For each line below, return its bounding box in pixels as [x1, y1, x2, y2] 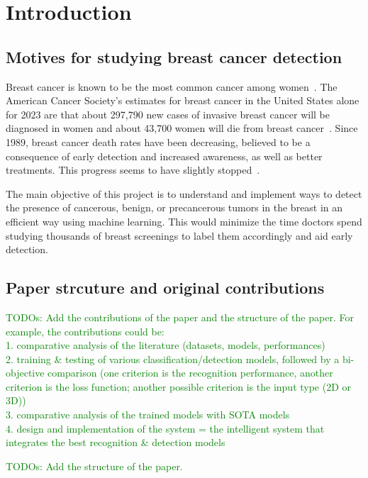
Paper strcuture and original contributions [6, 277, 325, 299]
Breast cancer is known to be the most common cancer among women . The [6, 79, 338, 94]
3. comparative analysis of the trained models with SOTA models [6, 407, 290, 422]
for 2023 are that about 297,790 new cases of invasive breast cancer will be [6, 106, 330, 121]
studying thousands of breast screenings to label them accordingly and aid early [6, 228, 353, 243]
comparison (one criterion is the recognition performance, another [48, 365, 333, 380]
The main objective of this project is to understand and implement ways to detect [6, 186, 362, 201]
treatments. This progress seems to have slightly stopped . [6, 162, 260, 177]
